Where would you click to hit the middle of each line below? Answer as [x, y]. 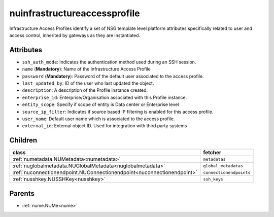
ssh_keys [213, 179]
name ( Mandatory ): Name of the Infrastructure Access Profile [86, 69]
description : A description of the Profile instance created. [85, 90]
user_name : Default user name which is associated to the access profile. [98, 119]
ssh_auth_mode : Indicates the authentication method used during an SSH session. [109, 62]
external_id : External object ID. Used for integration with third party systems [105, 126]
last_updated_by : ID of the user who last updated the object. [88, 83]
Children [23, 140]
